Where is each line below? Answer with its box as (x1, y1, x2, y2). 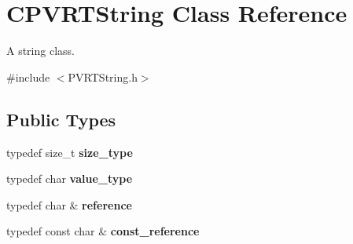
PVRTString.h (68, 68, 138, 85)
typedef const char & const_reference (6, 223, 200, 239)
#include (6, 68, 50, 85)
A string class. (6, 42, 75, 59)
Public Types (6, 107, 116, 131)
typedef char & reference (6, 196, 132, 213)
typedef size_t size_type (6, 144, 133, 160)
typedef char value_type (6, 170, 133, 187)
